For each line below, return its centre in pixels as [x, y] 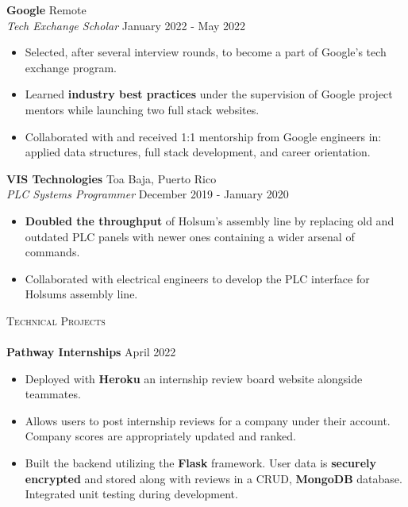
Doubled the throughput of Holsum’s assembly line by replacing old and [210, 220]
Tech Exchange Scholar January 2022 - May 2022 [126, 25]
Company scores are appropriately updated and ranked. [160, 436]
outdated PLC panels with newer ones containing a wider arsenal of [190, 236]
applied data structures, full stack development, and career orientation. [198, 152]
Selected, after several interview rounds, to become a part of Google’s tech [206, 52]
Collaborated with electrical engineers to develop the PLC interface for [197, 278]
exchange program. [71, 67]
